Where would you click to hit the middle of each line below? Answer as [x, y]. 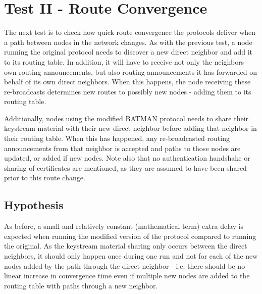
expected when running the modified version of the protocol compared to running [130, 236]
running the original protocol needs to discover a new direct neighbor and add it [128, 52]
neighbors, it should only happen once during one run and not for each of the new [131, 256]
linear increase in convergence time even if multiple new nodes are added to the [127, 276]
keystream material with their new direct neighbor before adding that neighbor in [130, 128]
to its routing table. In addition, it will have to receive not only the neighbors [124, 61]
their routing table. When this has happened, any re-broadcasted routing [117, 138]
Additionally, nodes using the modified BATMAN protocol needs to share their [126, 118]
